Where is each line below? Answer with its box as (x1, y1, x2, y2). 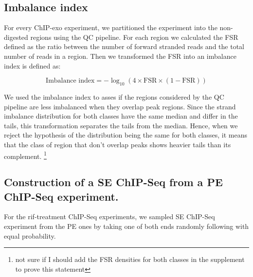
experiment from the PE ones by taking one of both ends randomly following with (4, 221, 249, 231)
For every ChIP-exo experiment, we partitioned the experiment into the (4, 22, 217, 33)
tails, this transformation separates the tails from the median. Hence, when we (4, 120, 238, 130)
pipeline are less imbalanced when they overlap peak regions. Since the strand (4, 101, 236, 111)
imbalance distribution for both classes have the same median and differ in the (4, 111, 238, 121)
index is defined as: (4, 60, 61, 70)
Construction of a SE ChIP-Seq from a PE (4, 174, 223, 190)
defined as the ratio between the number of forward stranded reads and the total (4, 41, 244, 52)
